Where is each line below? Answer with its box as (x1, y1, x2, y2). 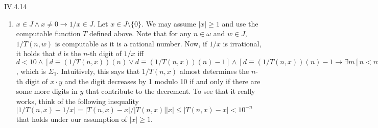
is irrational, (223, 38, 262, 48)
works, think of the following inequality (16, 95, 139, 106)
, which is (16, 65, 46, 76)
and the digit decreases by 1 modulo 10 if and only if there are (64, 75, 261, 86)
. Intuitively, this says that (57, 65, 140, 76)
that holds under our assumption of (16, 113, 127, 124)
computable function (16, 28, 81, 39)
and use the (222, 18, 258, 29)
